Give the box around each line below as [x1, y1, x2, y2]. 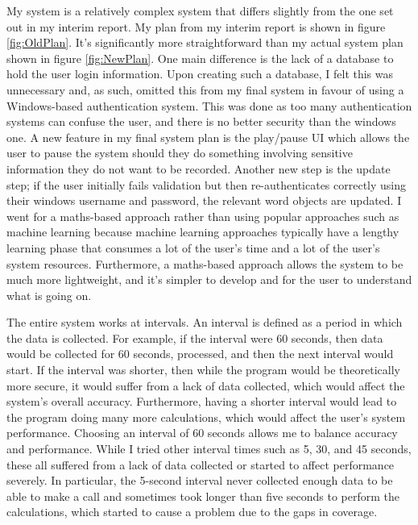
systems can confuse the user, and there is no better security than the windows [6, 113, 396, 130]
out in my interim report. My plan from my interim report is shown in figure [6, 18, 386, 35]
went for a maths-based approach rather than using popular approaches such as [6, 207, 399, 224]
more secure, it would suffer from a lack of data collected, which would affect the [6, 377, 405, 394]
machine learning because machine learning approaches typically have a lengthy [6, 223, 399, 240]
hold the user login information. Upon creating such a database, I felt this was [6, 65, 394, 82]
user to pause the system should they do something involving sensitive [6, 144, 353, 161]
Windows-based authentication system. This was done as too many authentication [6, 97, 412, 114]
